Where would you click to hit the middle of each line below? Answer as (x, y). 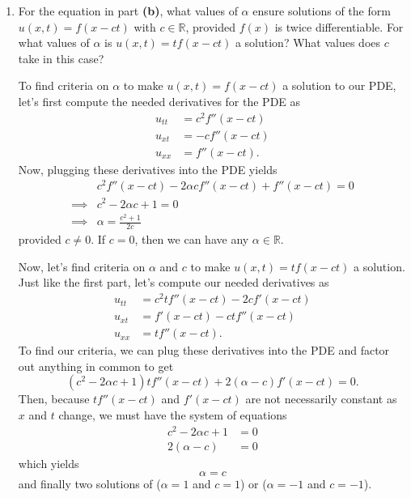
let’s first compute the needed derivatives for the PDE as (159, 101)
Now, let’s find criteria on (82, 266)
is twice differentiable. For (339, 26)
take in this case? (61, 58)
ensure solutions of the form (322, 11)
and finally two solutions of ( (89, 484)
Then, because (54, 399)
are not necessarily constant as (321, 399)
